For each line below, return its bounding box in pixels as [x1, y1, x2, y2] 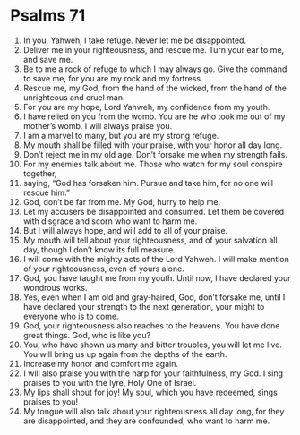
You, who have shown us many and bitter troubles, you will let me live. [22, 339, 283, 350]
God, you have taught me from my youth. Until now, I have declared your [22, 272, 291, 283]
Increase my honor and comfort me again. [22, 358, 178, 369]
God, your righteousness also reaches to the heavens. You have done [22, 320, 280, 331]
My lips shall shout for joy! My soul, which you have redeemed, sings [22, 387, 279, 397]
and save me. [22, 54, 73, 64]
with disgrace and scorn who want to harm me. [22, 216, 198, 226]
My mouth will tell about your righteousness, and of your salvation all [22, 235, 278, 245]
